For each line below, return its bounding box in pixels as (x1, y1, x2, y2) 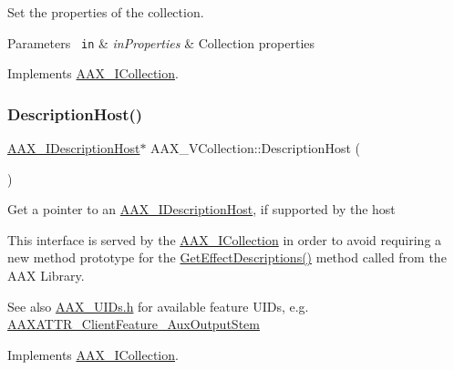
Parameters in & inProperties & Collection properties (7, 33, 315, 52)
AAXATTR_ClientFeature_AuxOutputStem (7, 314, 260, 334)
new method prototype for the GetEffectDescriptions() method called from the (7, 248, 447, 267)
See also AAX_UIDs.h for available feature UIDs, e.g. (7, 296, 309, 315)
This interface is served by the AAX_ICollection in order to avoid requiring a (7, 230, 442, 249)
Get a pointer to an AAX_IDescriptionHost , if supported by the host (7, 200, 396, 219)
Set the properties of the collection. (7, 3, 204, 21)
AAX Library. (7, 266, 85, 285)
